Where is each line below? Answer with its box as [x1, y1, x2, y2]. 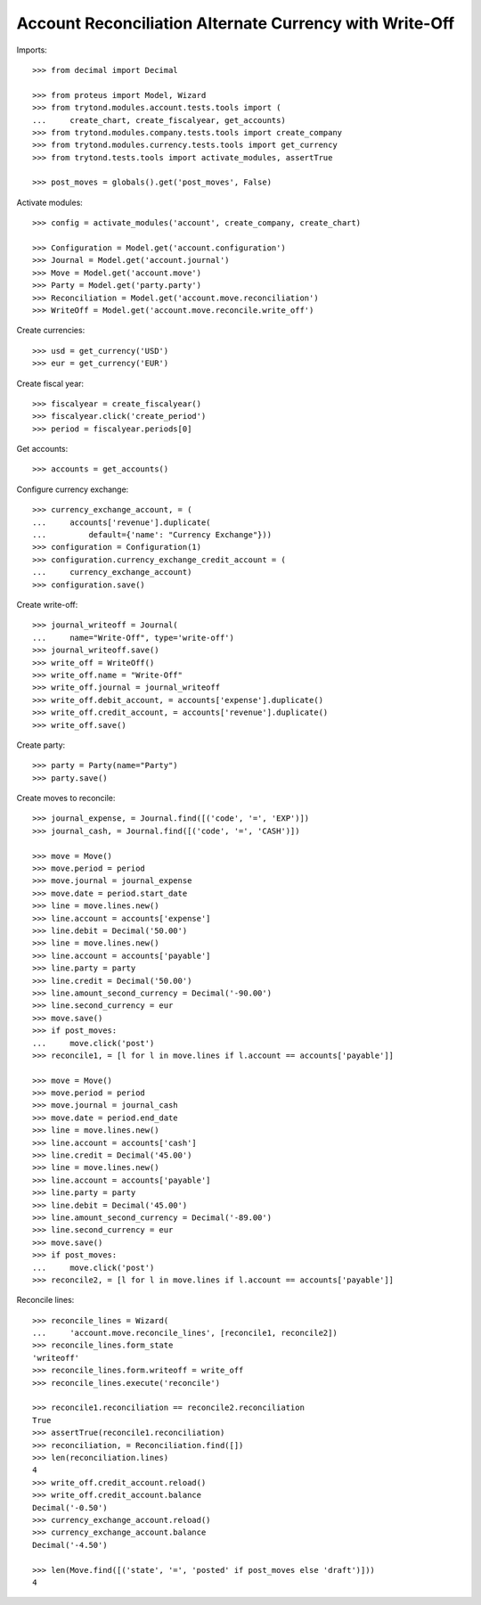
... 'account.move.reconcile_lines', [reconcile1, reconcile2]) [32, 1328, 338, 1339]
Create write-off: [16, 600, 78, 610]
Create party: [16, 740, 66, 750]
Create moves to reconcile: [16, 793, 116, 804]
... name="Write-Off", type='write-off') [32, 633, 235, 643]
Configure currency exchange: [16, 484, 129, 495]
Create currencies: [16, 325, 86, 336]
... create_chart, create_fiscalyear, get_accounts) [32, 115, 287, 125]
